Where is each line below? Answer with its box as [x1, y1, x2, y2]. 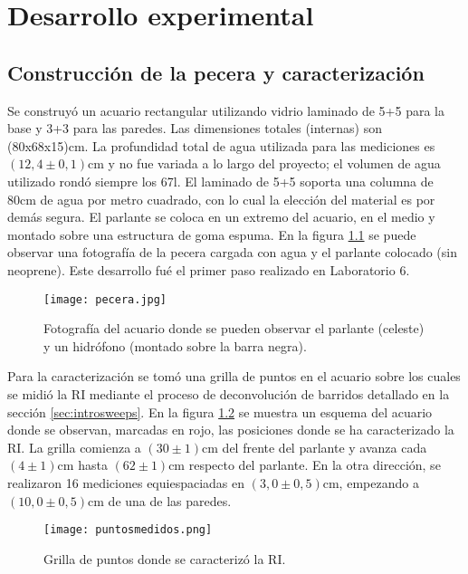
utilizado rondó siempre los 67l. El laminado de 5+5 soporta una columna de [7, 171, 434, 190]
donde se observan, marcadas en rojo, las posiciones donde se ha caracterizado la [7, 420, 454, 439]
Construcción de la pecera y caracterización [7, 58, 425, 86]
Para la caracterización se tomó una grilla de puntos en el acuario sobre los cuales [7, 367, 461, 386]
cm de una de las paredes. [88, 491, 232, 510]
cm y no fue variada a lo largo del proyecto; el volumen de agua [88, 154, 441, 173]
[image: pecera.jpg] [43, 292, 167, 306]
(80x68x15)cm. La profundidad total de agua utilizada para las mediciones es [7, 136, 435, 155]
